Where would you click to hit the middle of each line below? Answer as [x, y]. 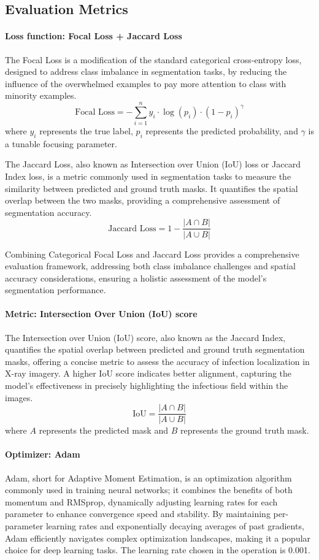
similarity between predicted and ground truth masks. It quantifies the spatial [152, 188]
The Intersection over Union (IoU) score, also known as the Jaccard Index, [145, 337]
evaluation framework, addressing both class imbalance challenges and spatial [150, 266]
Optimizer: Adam [43, 454]
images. [19, 397]
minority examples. [41, 95]
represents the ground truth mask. [244, 430]
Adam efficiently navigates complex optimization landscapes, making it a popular [158, 538]
